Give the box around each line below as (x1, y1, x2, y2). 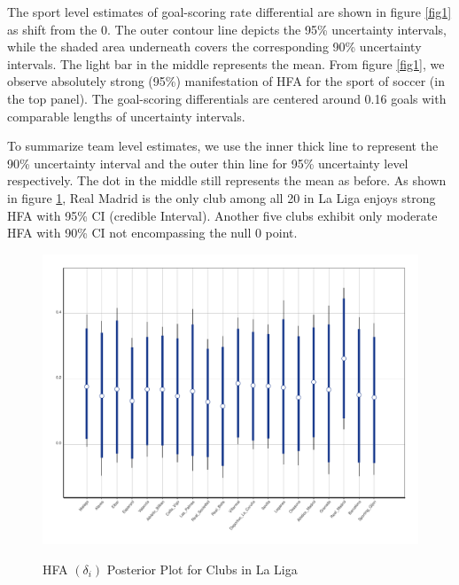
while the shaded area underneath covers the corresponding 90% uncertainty (7, 37, 422, 56)
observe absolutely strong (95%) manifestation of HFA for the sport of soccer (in (7, 72, 445, 90)
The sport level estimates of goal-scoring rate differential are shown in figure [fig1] (7, 3, 452, 20)
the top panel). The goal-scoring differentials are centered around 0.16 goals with (7, 89, 447, 107)
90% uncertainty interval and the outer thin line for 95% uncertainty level (7, 153, 408, 172)
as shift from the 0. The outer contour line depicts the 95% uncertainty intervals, (7, 19, 447, 38)
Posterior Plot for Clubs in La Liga (106, 559, 298, 578)
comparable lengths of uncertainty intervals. (7, 106, 245, 125)
